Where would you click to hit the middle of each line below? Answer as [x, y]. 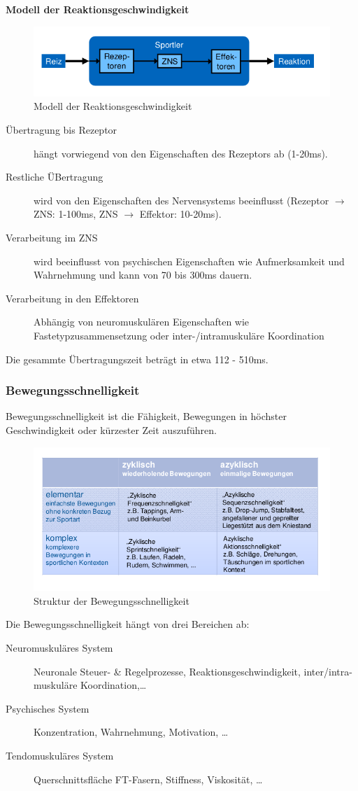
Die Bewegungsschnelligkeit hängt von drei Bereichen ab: [128, 624]
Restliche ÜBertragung [55, 177]
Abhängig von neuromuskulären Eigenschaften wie [142, 322]
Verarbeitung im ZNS [52, 238]
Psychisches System [48, 708]
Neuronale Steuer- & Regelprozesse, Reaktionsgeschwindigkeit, [167, 671]
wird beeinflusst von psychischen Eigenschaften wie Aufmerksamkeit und [189, 261]
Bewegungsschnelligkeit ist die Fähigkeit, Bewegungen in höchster [146, 416]
